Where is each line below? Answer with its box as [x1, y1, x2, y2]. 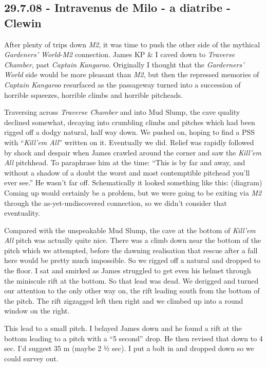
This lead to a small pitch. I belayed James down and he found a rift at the [4, 323, 242, 334]
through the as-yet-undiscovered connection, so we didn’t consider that [4, 197, 227, 208]
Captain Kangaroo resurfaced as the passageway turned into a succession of [4, 79, 241, 90]
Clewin [4, 14, 42, 30]
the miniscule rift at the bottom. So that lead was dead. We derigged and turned [4, 275, 259, 286]
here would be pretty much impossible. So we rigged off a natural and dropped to [4, 255, 260, 266]
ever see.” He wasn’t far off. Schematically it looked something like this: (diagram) [4, 177, 262, 188]
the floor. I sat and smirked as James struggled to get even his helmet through [4, 265, 251, 276]
